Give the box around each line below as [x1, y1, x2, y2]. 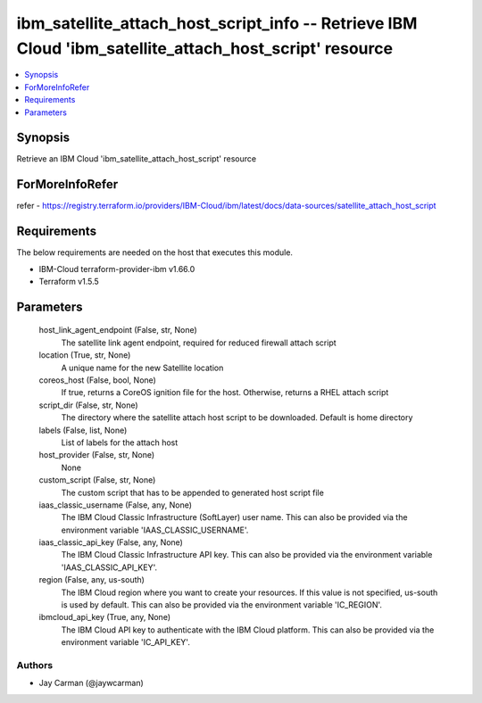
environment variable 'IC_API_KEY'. [61, 637, 191, 648]
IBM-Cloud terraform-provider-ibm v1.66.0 [38, 263, 195, 274]
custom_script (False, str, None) [38, 475, 156, 485]
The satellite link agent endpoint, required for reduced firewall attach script [61, 337, 337, 348]
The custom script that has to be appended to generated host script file [61, 487, 325, 498]
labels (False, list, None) [38, 425, 128, 435]
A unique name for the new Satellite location [61, 362, 224, 373]
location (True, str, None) [38, 350, 131, 360]
